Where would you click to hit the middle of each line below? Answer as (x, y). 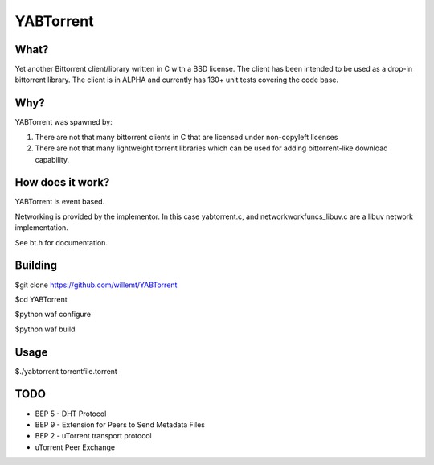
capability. (52, 159)
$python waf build (45, 329)
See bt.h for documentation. (61, 242)
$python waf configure (53, 315)
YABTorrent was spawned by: (63, 122)
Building (36, 265)
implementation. (41, 228)
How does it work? (62, 182)
